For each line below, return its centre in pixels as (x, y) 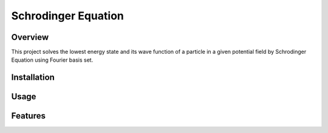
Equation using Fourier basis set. (52, 60)
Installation (33, 78)
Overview (30, 37)
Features (28, 116)
